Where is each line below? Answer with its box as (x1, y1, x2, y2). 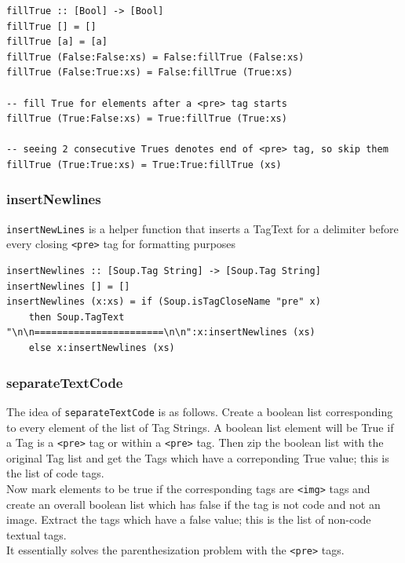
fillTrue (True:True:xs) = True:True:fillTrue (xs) (6, 159, 282, 170)
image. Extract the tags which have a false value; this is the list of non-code (6, 511, 371, 528)
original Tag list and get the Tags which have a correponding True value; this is (6, 449, 389, 466)
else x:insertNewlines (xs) (28, 342, 175, 354)
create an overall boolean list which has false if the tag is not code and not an (6, 495, 381, 512)
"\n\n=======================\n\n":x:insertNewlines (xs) (6, 327, 316, 338)
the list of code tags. (6, 465, 104, 481)
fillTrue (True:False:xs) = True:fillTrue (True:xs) (6, 113, 287, 125)
